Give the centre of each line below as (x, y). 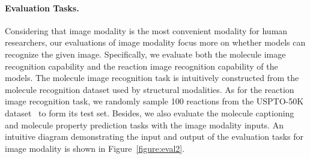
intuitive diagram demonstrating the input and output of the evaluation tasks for (154, 136)
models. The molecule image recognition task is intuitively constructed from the (152, 78)
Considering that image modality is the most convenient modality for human (146, 30)
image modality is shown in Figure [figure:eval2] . (95, 148)
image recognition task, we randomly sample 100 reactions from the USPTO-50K (154, 101)
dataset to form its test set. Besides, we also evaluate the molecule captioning (150, 112)
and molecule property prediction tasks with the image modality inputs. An (144, 124)
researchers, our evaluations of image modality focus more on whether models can (155, 42)
